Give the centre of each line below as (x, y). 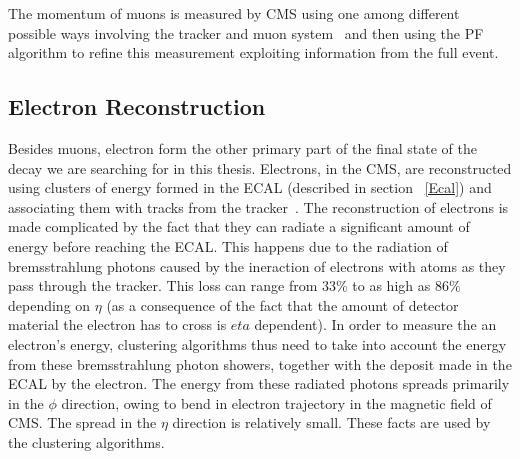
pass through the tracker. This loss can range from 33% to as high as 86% (234, 285)
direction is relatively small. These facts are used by (331, 422)
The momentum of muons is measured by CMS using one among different (234, 13)
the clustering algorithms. (86, 441)
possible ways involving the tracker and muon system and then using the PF (246, 32)
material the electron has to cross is (117, 324)
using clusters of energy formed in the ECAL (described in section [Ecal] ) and (250, 187)
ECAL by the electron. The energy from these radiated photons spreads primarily (259, 383)
